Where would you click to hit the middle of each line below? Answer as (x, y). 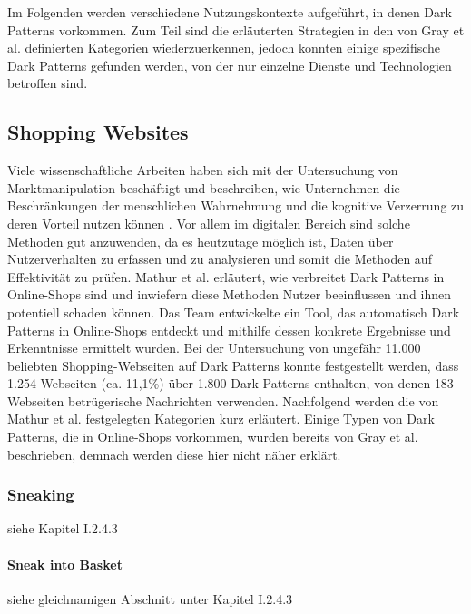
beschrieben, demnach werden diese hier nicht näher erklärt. (174, 454)
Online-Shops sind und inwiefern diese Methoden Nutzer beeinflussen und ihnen (229, 294)
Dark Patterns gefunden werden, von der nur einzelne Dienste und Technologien (230, 65)
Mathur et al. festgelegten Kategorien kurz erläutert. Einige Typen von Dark (221, 419)
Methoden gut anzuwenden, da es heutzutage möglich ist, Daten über (201, 241)
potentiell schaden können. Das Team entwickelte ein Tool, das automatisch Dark (234, 312)
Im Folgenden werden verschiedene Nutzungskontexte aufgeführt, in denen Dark (230, 12)
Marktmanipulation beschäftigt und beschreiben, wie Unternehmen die (204, 187)
